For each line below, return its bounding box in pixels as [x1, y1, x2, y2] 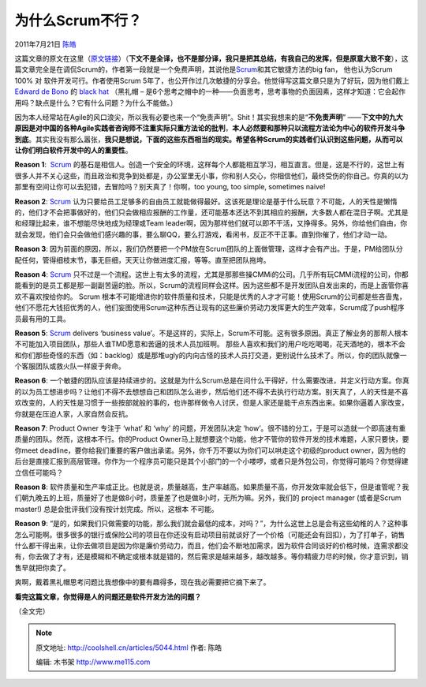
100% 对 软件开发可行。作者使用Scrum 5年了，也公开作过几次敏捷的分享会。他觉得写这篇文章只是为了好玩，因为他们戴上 [14, 76, 410, 85]
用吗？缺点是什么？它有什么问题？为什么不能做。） [14, 98, 177, 107]
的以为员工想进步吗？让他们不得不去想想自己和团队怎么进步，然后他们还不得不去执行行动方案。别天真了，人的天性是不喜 [14, 386, 409, 396]
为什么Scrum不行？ [14, 12, 142, 29]
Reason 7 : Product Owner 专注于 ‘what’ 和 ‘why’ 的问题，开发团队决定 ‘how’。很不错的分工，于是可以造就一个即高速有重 [14, 424, 406, 433]
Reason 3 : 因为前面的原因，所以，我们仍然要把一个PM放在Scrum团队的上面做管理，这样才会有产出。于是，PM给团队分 [14, 245, 404, 254]
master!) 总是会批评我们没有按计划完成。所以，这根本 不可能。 [14, 504, 219, 513]
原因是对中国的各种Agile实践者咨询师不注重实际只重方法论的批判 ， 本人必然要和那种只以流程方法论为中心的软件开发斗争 [14, 123, 405, 133]
